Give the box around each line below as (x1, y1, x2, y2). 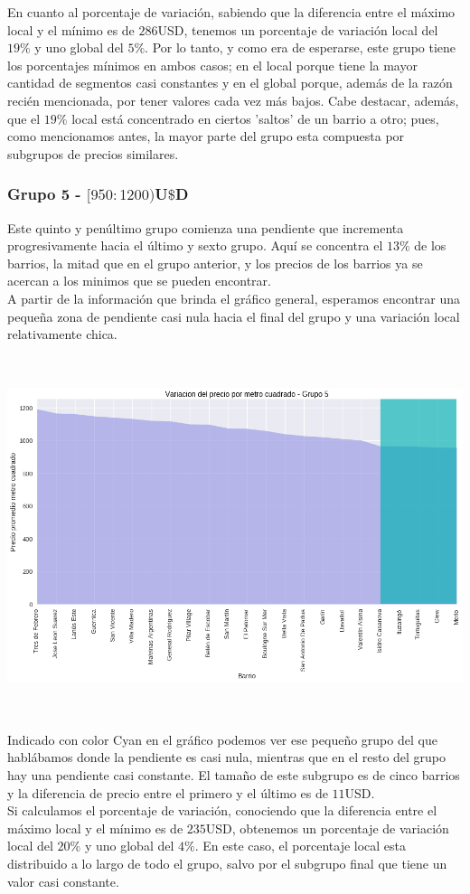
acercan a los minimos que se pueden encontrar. (7, 271, 271, 290)
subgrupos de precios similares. (7, 144, 179, 163)
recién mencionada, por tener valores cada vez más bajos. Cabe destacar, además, (7, 90, 459, 109)
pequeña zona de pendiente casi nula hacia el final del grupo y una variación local (7, 306, 460, 325)
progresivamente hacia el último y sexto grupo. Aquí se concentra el (7, 236, 383, 255)
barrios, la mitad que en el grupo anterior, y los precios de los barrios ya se (7, 253, 423, 272)
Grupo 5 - (7, 183, 81, 205)
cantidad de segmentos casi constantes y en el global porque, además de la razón (7, 73, 453, 92)
